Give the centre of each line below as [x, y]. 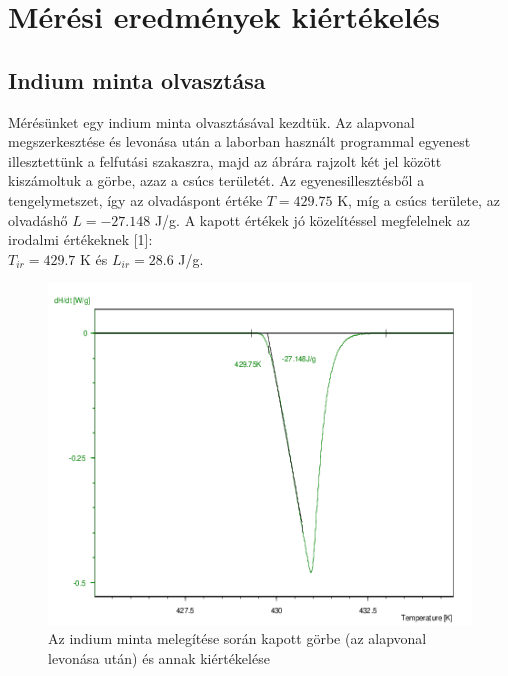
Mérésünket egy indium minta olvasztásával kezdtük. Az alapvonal [211, 121]
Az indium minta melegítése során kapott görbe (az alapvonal [237, 638]
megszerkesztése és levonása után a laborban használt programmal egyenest [239, 141]
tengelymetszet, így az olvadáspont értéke [135, 199]
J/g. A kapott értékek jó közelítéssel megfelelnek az [312, 219]
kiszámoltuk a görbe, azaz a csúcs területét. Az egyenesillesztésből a [216, 180]
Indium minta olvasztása [137, 79]
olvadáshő [38, 219]
